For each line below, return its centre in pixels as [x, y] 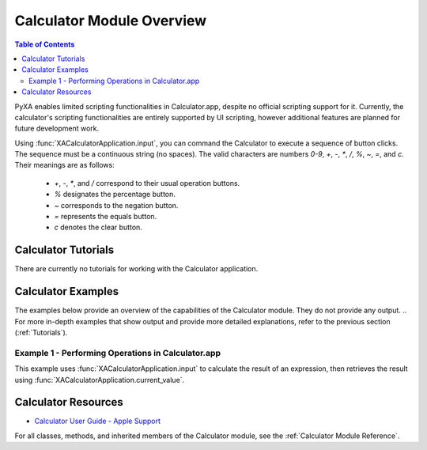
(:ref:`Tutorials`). [41, 333]
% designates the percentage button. [115, 195]
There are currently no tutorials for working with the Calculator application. [136, 269]
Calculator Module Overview [111, 21]
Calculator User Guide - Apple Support [98, 421]
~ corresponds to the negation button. [116, 205]
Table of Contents [45, 44]
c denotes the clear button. [98, 227]
